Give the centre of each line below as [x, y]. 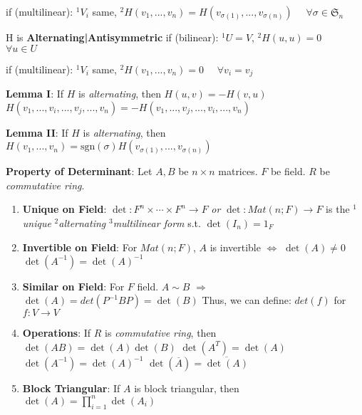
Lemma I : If [35, 94]
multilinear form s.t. [157, 223]
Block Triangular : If [71, 388]
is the [338, 209]
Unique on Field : [64, 209]
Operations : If [57, 333]
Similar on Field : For [73, 286]
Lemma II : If [37, 132]
